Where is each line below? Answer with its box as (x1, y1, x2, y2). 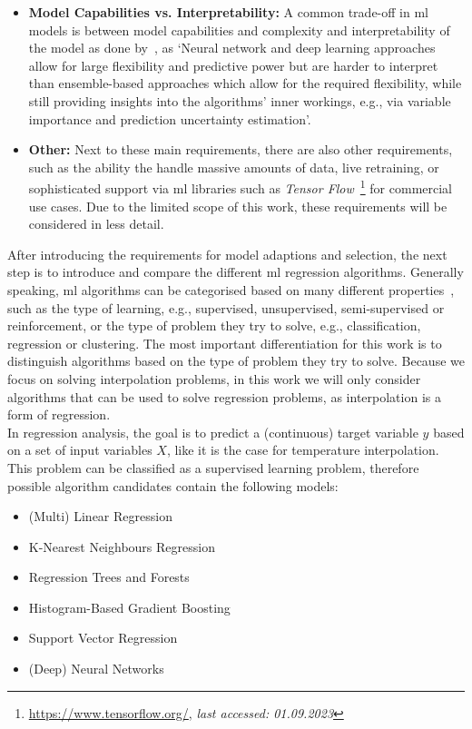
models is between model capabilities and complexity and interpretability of (28, 20, 450, 39)
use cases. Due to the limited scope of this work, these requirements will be (28, 196, 447, 215)
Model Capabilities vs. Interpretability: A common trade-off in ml (28, 3, 428, 21)
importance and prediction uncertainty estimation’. (28, 109, 311, 128)
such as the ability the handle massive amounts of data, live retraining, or (28, 157, 439, 176)
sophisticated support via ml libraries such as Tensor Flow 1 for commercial (28, 176, 452, 197)
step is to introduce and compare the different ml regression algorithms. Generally (7, 262, 464, 281)
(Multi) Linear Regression (28, 507, 172, 526)
